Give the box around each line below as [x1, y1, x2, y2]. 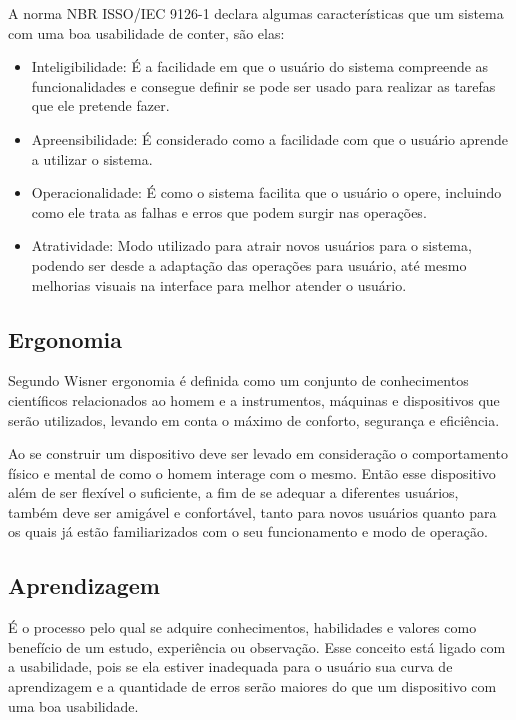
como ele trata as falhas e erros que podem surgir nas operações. [31, 201, 427, 222]
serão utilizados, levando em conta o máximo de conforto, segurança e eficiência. [8, 409, 500, 430]
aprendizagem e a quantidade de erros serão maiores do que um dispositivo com [8, 676, 497, 697]
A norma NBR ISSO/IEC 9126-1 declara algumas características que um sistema [8, 3, 504, 23]
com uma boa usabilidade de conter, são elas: [8, 22, 285, 43]
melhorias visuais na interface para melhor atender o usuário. [31, 274, 407, 295]
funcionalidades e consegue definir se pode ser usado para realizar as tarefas [31, 75, 496, 96]
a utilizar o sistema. [31, 148, 153, 169]
